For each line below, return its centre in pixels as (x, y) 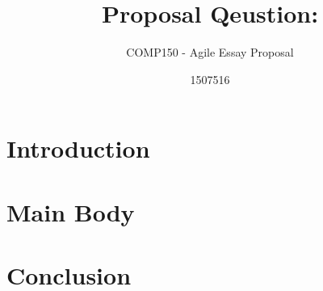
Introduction (78, 148)
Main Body (71, 211)
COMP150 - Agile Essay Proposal (210, 52)
